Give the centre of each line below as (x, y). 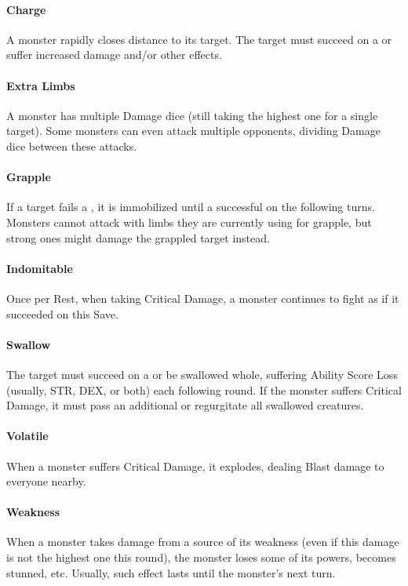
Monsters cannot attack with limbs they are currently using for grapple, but (189, 222)
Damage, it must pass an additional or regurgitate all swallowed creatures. (185, 405)
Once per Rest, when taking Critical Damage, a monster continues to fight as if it (203, 298)
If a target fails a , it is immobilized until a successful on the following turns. (191, 207)
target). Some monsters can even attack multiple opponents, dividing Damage (193, 131)
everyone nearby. (46, 481)
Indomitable (40, 268)
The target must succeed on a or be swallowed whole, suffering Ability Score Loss (202, 374)
